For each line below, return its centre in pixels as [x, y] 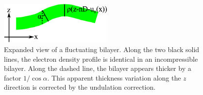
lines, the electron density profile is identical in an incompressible [101, 59]
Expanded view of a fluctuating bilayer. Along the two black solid [102, 49]
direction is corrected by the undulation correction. [80, 87]
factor [13, 77]
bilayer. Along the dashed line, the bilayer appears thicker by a [98, 68]
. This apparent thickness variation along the [114, 77]
